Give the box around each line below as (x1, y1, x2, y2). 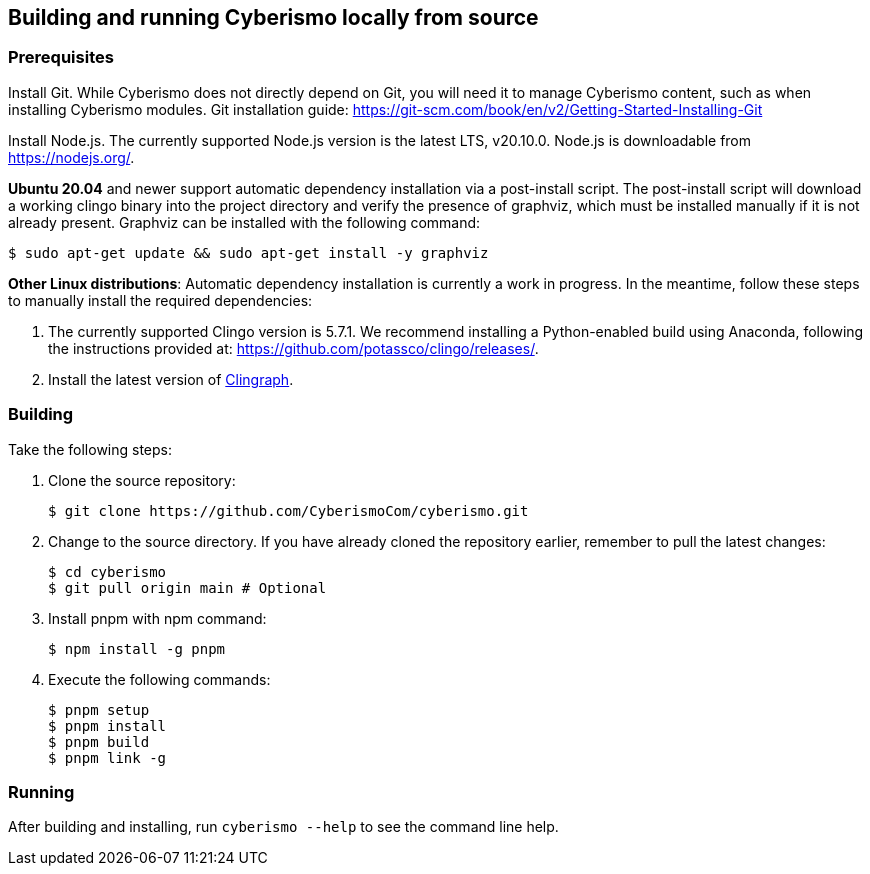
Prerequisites (8, 47, 114, 68)
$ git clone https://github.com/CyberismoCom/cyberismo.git (48, 502, 529, 519)
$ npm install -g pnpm (48, 640, 226, 657)
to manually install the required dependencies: (8, 291, 313, 309)
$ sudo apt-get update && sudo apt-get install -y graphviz (8, 244, 489, 261)
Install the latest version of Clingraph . (48, 370, 294, 388)
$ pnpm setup (48, 701, 150, 718)
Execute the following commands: (48, 670, 271, 688)
